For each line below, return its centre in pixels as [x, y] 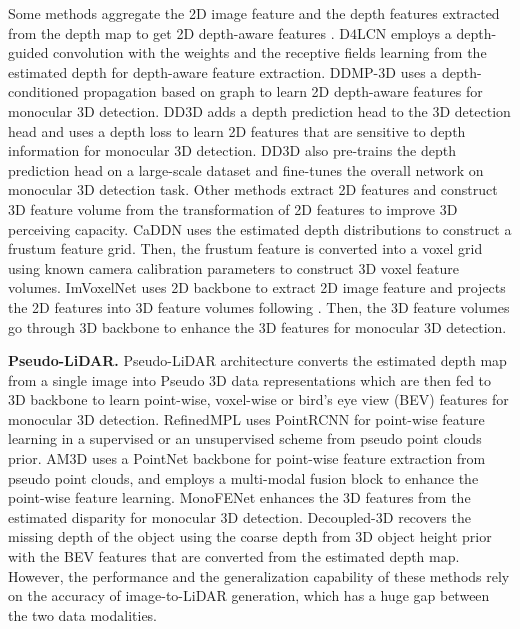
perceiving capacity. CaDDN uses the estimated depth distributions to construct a [260, 228]
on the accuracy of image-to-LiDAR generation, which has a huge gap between [249, 595]
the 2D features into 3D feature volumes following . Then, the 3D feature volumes [259, 306]
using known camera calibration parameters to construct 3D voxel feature [233, 267]
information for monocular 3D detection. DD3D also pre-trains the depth [232, 150]
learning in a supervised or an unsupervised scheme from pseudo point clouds [245, 438]
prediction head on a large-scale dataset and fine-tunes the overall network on [246, 169]
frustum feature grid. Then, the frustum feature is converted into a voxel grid [245, 248]
